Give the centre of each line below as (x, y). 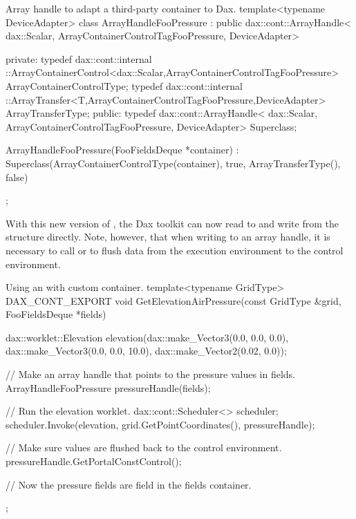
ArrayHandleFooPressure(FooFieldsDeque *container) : (122, 150)
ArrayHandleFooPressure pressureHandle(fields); (108, 387)
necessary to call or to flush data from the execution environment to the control (175, 250)
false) (17, 177)
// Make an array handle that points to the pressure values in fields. (150, 374)
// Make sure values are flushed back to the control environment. (144, 447)
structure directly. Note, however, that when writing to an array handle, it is (168, 237)
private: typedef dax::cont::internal (79, 58)
